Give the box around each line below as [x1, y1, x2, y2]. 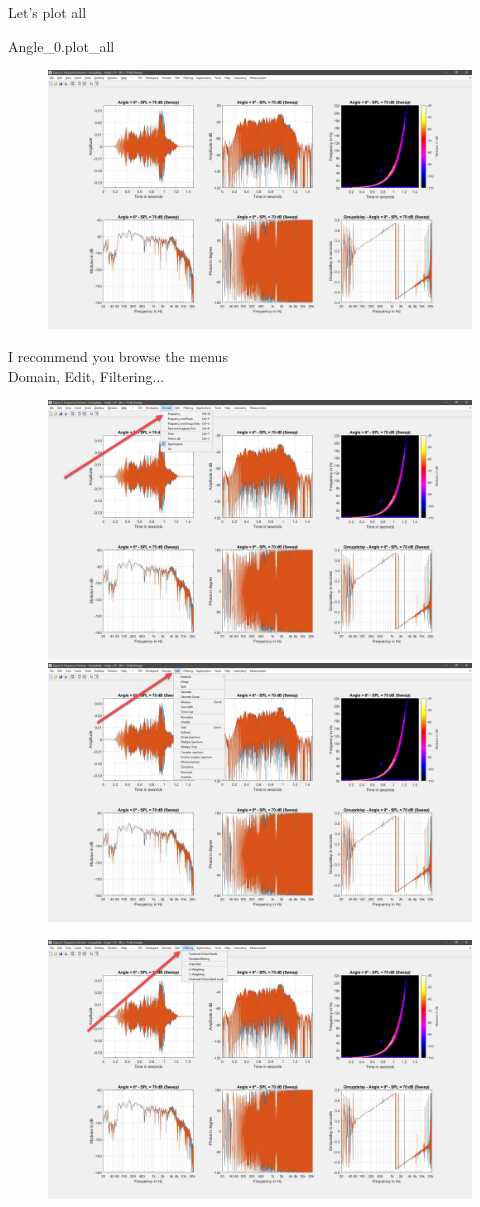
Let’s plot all [8, 2, 87, 22]
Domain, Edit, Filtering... [8, 365, 165, 386]
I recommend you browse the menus [8, 346, 228, 367]
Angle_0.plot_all [8, 35, 115, 56]
